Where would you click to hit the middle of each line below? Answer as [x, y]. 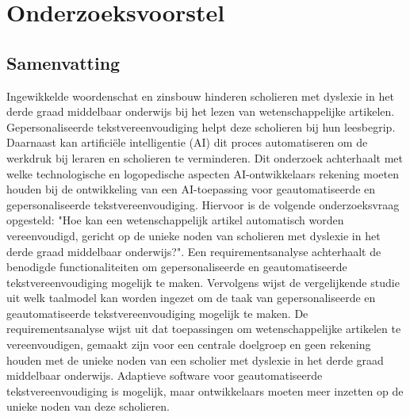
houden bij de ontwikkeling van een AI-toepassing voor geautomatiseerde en [191, 189]
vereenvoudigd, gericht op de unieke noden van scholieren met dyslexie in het [194, 235]
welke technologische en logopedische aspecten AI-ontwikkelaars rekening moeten [203, 173]
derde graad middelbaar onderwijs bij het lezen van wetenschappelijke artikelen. [201, 111]
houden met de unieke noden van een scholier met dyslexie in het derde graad [195, 360]
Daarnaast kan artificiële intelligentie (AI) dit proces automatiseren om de [187, 142]
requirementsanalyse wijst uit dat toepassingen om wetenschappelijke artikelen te [204, 329]
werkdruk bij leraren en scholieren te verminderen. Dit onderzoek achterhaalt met [205, 157]
